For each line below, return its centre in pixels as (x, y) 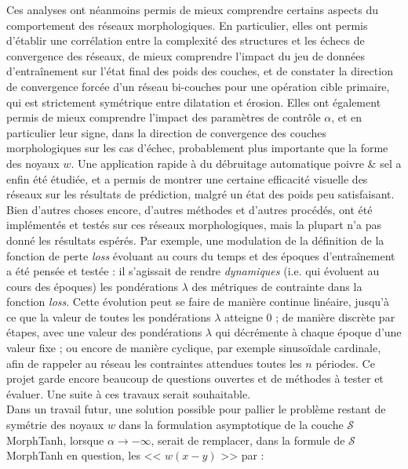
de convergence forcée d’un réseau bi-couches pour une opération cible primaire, (198, 86)
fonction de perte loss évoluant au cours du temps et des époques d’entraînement (201, 255)
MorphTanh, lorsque (55, 440)
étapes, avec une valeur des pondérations (104, 332)
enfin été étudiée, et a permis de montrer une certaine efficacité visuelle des (187, 178)
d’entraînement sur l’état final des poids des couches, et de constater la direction (200, 71)
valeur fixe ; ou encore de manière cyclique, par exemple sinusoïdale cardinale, (194, 348)
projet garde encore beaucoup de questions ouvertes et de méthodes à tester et (195, 378)
